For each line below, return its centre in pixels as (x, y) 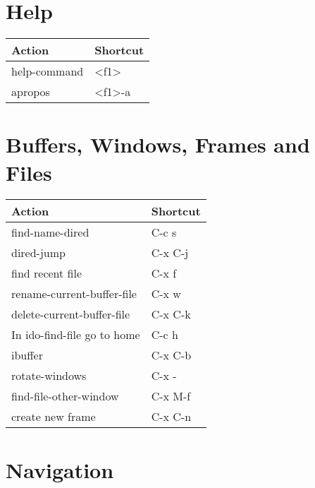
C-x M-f (171, 396)
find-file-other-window (65, 396)
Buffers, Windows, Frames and (158, 144)
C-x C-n (171, 417)
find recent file (47, 273)
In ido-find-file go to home (76, 335)
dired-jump (38, 253)
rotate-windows (49, 376)
